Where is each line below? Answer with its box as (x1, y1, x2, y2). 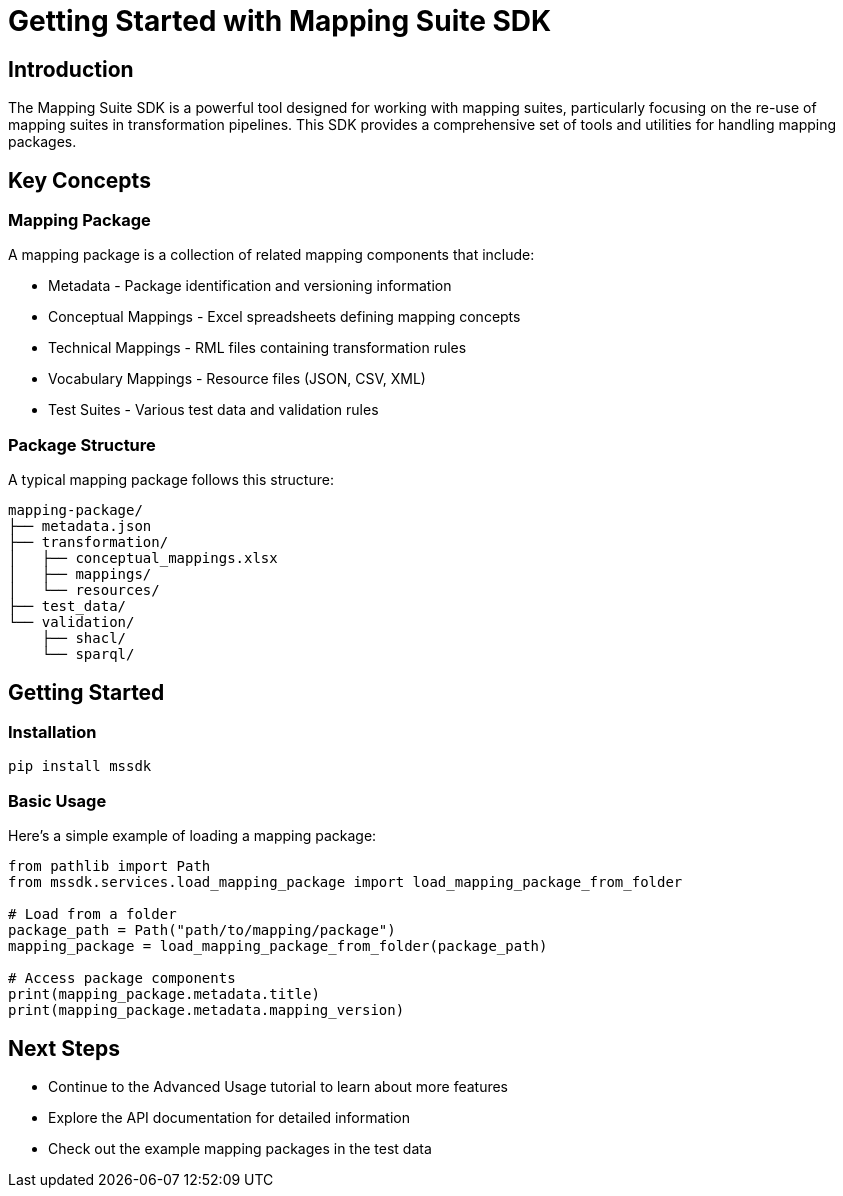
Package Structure (8, 434, 156, 455)
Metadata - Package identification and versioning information (48, 277, 452, 295)
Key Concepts (8, 167, 151, 193)
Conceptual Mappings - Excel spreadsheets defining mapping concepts (48, 308, 521, 326)
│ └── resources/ (8, 582, 160, 599)
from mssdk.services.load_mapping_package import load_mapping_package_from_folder (8, 874, 683, 891)
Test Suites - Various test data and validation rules (48, 401, 379, 419)
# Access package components (8, 970, 236, 987)
